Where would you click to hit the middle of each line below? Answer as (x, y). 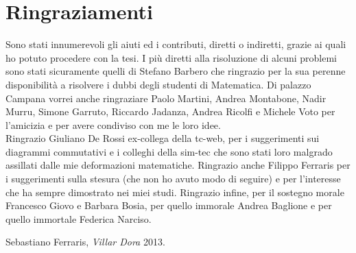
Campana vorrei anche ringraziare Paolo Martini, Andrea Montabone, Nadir (166, 98)
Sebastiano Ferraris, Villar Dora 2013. (85, 242)
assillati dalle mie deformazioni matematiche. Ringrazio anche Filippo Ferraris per (178, 165)
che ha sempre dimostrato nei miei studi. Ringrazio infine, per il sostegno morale (175, 192)
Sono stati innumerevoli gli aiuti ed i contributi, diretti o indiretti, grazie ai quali (176, 44)
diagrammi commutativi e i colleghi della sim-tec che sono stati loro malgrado (169, 151)
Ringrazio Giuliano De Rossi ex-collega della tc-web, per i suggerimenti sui (163, 138)
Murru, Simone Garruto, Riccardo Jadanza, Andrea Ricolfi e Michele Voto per (170, 111)
